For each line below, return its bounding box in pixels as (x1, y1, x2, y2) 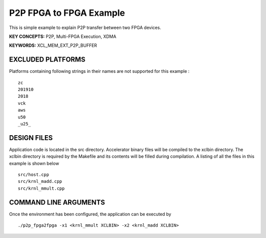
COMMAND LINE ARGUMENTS (9, 198, 105, 207)
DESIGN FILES (9, 133, 53, 142)
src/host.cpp (18, 172, 49, 178)
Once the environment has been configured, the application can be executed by (9, 211, 171, 217)
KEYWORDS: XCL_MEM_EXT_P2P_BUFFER (9, 42, 97, 49)
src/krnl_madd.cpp (18, 178, 63, 184)
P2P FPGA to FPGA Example (9, 7, 125, 18)
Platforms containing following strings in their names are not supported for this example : (9, 68, 190, 74)
